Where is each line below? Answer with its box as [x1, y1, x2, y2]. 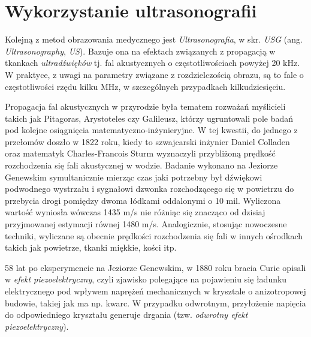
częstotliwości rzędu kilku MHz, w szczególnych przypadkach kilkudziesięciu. [5, 80, 286, 92]
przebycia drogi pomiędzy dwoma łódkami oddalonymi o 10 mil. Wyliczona [5, 194, 281, 206]
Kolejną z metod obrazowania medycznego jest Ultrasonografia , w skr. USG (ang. [5, 33, 303, 46]
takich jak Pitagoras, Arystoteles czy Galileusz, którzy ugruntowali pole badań [5, 112, 294, 124]
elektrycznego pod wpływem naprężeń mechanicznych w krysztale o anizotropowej [5, 285, 306, 297]
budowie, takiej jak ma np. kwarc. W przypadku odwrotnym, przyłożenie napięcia [5, 296, 306, 309]
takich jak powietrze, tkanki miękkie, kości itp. [5, 241, 177, 254]
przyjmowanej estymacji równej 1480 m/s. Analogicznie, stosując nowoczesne [5, 218, 287, 230]
